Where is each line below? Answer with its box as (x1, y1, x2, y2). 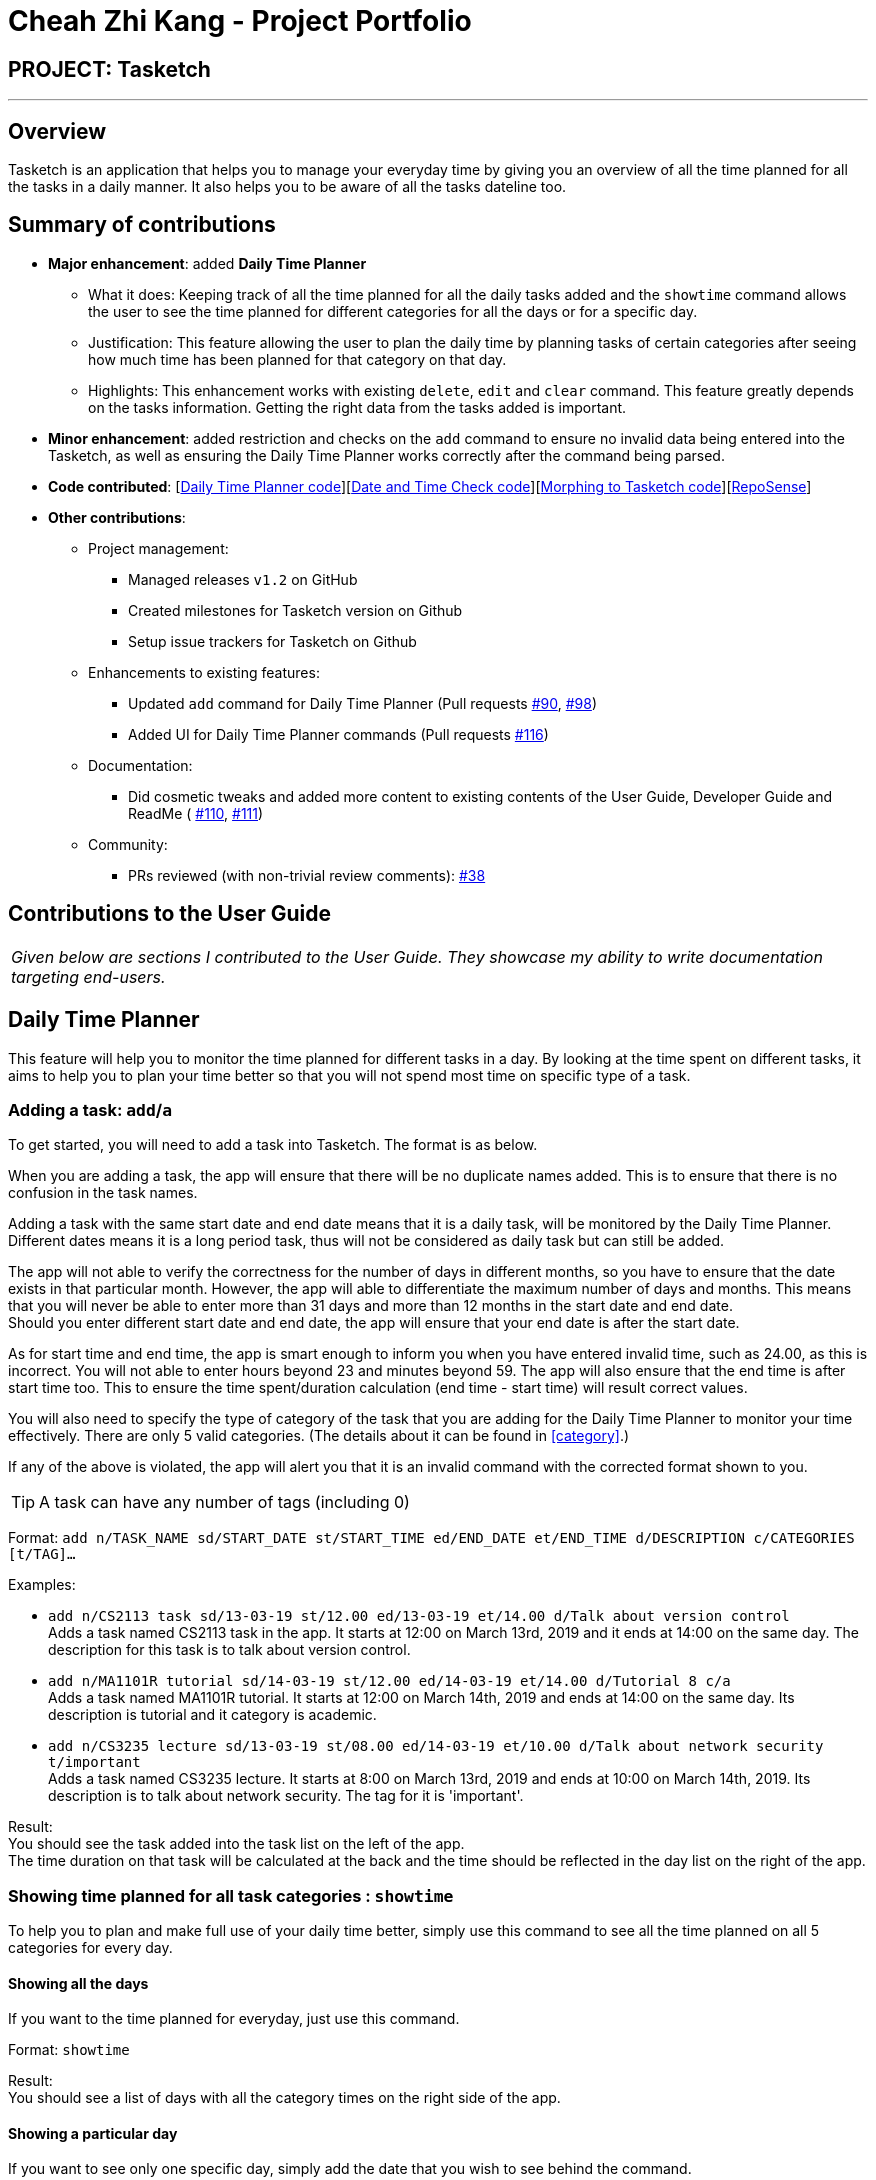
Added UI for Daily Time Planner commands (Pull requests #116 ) (128, 725, 549, 743)
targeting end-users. (11, 966, 166, 987)
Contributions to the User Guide (8, 901, 331, 927)
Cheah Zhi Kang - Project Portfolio (8, 4, 472, 38)
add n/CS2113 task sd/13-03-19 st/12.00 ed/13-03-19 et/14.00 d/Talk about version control (48, 1608, 790, 1625)
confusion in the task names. (8, 1184, 198, 1202)
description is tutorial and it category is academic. (48, 1706, 377, 1724)
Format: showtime (8, 2041, 130, 2059)
